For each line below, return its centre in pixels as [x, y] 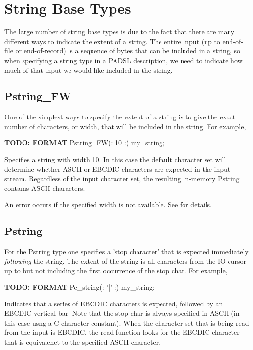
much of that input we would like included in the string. [89, 70]
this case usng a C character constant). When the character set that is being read [127, 322]
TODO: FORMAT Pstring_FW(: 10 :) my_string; [84, 143]
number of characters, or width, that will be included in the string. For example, [125, 126]
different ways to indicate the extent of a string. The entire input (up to [112, 41]
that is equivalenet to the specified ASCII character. [83, 342]
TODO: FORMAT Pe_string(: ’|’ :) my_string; [80, 287]
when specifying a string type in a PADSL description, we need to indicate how [124, 60]
